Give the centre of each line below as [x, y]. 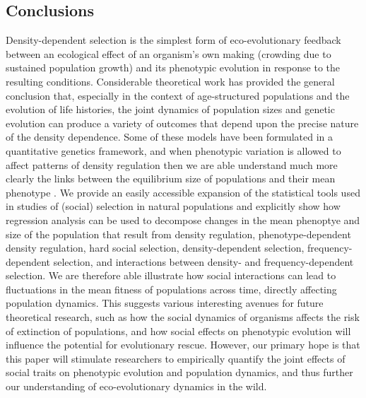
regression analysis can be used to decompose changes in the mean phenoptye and [183, 220]
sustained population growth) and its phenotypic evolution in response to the [173, 68]
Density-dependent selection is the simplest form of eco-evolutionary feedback [173, 40]
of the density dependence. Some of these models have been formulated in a [170, 137]
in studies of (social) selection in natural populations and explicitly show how [173, 206]
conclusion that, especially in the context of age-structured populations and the [178, 95]
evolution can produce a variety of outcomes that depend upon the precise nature [182, 123]
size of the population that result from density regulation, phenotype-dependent [178, 234]
